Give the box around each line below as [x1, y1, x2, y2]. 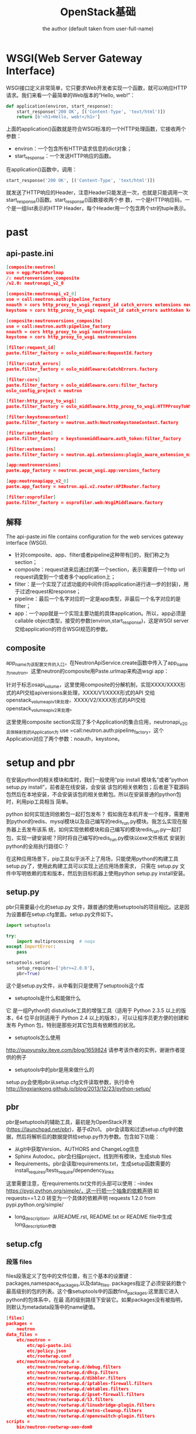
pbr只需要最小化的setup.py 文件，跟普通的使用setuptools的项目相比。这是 [6, 903, 185, 910]
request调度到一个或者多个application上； [14, 573, 116, 580]
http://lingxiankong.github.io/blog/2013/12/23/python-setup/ [6, 1085, 151, 1092]
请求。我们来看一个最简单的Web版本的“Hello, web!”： [6, 91, 135, 98]
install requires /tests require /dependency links [14, 1167, 114, 1175]
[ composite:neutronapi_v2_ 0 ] [6, 291, 77, 297]
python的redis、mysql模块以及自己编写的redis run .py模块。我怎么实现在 [10, 817, 183, 826]
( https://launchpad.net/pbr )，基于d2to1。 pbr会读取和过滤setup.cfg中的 [6, 1126, 178, 1133]
